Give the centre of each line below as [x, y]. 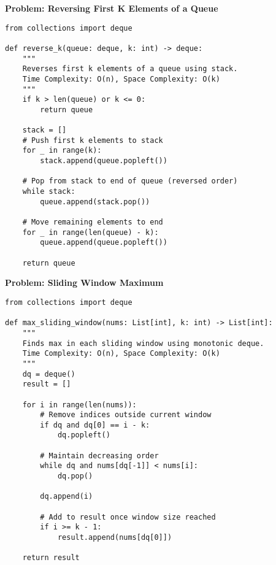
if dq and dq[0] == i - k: [95, 425]
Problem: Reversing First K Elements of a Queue [112, 8]
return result [51, 558]
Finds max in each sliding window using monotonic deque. [143, 343]
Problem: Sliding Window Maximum [84, 282]
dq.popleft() [84, 435]
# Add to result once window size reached [128, 517]
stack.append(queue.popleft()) [104, 161]
